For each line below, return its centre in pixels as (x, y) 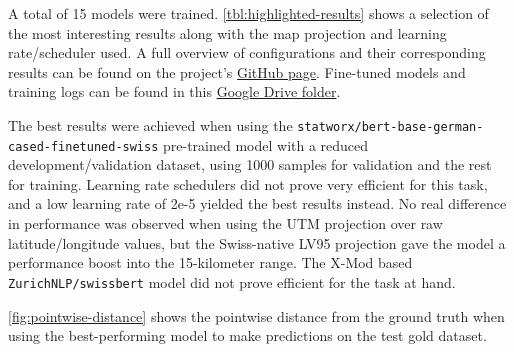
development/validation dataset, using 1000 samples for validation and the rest (250, 164)
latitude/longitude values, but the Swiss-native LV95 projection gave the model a (257, 242)
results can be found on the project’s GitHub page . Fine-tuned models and (237, 71)
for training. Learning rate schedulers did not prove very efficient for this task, (248, 183)
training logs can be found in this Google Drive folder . (174, 91)
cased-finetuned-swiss (83, 146)
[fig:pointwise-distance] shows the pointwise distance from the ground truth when (256, 315)
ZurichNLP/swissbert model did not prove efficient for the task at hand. (232, 281)
